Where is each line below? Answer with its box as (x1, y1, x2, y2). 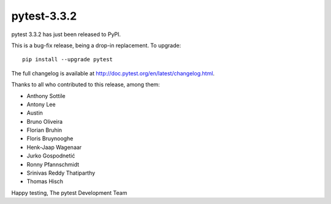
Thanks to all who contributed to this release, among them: (11, 81, 161, 88)
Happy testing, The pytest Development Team (11, 189, 127, 196)
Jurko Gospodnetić (26, 152, 75, 159)
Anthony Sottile (26, 92, 66, 99)
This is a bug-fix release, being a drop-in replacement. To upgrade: (11, 42, 181, 49)
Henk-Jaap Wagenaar (26, 143, 82, 151)
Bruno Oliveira (26, 118, 63, 125)
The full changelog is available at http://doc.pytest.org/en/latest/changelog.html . (11, 69, 215, 77)
